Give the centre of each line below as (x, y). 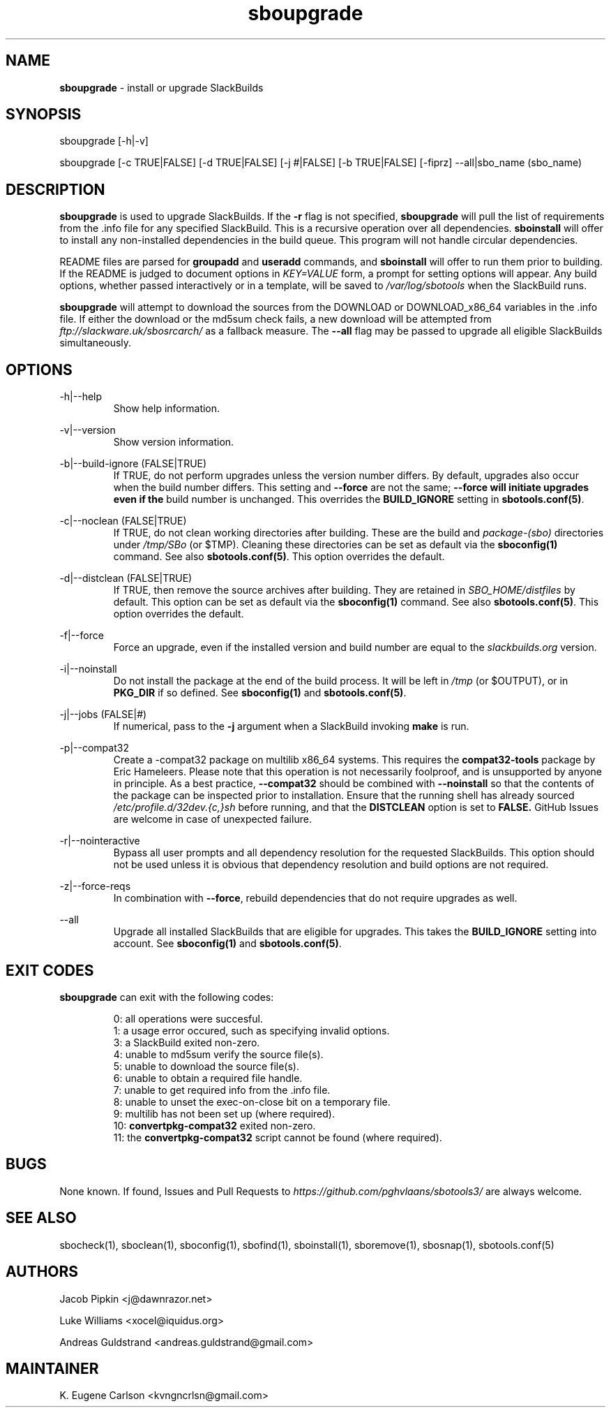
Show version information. (174, 442)
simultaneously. (96, 343)
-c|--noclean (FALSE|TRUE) (123, 521)
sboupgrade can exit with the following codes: (167, 997)
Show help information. (167, 409)
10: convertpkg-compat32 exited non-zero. (214, 1125)
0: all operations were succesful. (188, 1018)
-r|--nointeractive (100, 841)
